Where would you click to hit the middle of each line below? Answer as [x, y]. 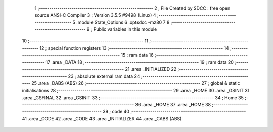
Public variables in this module [125, 29]
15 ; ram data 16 [137, 55]
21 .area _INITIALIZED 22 [151, 69]
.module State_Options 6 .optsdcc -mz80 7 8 [123, 22]
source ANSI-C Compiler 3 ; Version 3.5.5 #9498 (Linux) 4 [95, 15]
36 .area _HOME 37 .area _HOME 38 [173, 105]
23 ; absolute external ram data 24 [104, 76]
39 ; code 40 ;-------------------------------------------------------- [174, 112]
